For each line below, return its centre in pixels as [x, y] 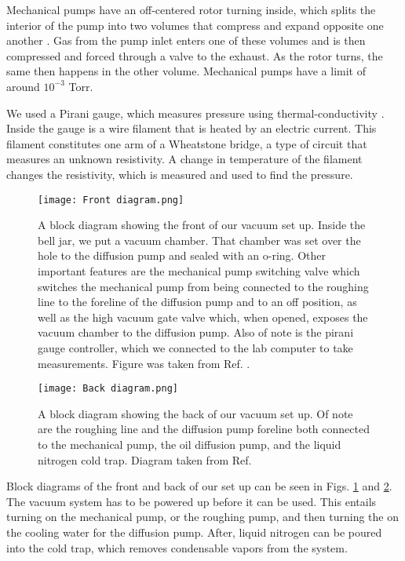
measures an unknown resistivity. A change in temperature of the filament [184, 159]
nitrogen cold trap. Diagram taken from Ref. [145, 459]
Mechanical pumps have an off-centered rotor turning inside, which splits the [191, 9]
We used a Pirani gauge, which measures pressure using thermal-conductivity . [195, 113]
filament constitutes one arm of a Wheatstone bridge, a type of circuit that [187, 143]
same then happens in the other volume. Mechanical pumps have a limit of [186, 71]
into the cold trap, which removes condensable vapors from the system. [177, 547]
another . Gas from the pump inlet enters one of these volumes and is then [186, 40]
